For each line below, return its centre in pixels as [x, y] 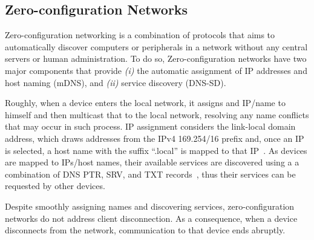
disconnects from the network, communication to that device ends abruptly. [145, 230]
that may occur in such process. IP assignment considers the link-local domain [150, 126]
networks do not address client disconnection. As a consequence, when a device [151, 218]
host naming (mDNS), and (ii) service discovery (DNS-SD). [116, 82]
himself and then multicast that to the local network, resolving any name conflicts [157, 114]
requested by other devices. [55, 186]
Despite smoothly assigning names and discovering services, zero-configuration [150, 206]
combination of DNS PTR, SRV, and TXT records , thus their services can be [150, 174]
